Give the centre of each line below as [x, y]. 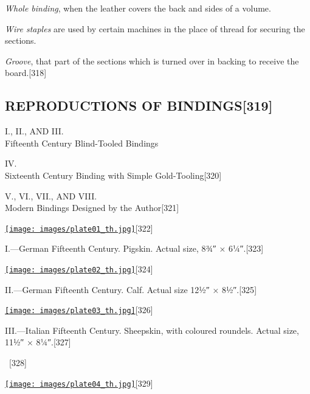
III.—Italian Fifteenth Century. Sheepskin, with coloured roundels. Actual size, [152, 330]
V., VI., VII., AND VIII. [51, 195]
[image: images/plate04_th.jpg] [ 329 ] [79, 383]
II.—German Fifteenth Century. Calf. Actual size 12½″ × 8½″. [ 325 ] [131, 289]
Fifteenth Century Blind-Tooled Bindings [82, 143]
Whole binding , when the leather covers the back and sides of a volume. [138, 8]
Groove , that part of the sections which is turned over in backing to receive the [152, 60]
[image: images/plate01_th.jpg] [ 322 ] [79, 228]
